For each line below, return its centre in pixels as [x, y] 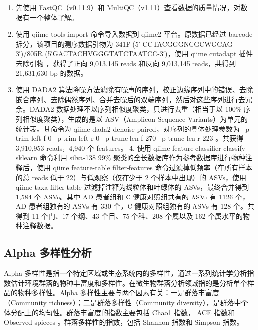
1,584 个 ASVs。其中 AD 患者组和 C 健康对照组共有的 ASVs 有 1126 [124, 196]
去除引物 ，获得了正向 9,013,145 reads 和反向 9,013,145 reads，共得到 [126, 63]
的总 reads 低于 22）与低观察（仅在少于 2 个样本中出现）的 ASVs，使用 [131, 177]
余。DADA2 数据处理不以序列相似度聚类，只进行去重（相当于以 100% [129, 109]
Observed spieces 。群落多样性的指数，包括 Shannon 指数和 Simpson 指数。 [124, 322]
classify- [235, 148]
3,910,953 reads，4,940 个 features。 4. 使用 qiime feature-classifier [118, 148]
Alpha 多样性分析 [48, 252]
